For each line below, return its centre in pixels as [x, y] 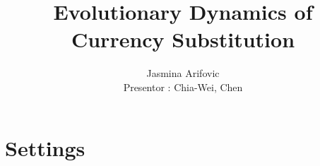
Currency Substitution [183, 39]
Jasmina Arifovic [183, 73]
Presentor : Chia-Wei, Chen [183, 87]
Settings [45, 147]
